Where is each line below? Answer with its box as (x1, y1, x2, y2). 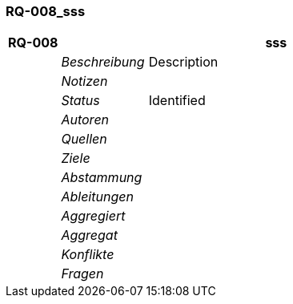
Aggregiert (61, 208, 126, 225)
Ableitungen (61, 188, 134, 205)
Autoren (61, 111, 110, 128)
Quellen (61, 131, 107, 148)
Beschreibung (61, 54, 145, 71)
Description (148, 54, 219, 71)
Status (61, 92, 100, 109)
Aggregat (61, 227, 118, 244)
